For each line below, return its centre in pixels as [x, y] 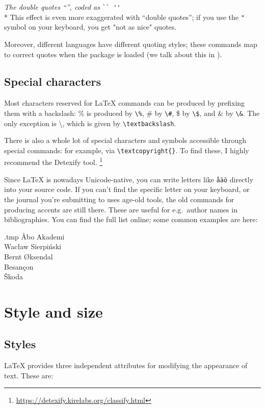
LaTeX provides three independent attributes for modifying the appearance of [126, 365]
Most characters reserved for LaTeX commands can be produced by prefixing [125, 103]
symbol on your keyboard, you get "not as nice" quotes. [90, 27]
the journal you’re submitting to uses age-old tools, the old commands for [119, 199]
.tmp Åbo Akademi [34, 236]
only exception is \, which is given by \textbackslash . [90, 123]
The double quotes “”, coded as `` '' [62, 7]
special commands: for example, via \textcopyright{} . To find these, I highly [127, 150]
